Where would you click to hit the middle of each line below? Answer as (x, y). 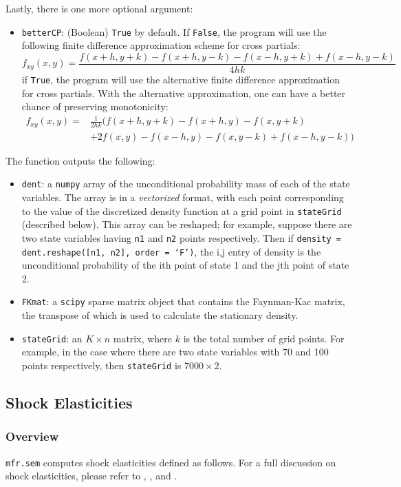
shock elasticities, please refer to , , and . (91, 476)
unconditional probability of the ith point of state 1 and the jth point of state (185, 265)
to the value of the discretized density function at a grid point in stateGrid (182, 210)
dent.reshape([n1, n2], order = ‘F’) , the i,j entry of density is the (171, 251)
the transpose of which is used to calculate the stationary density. (160, 315)
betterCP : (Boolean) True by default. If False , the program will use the (174, 31)
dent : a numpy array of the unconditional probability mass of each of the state (186, 184)
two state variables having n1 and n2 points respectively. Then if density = (181, 237)
